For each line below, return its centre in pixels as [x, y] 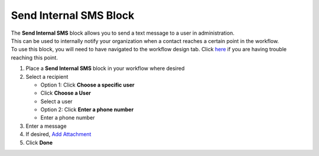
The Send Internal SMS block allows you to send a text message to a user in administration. [123, 33]
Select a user [57, 101]
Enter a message [46, 126]
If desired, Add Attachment [58, 134]
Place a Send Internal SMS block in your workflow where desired [105, 68]
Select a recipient [47, 77]
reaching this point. [35, 57]
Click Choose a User [66, 93]
